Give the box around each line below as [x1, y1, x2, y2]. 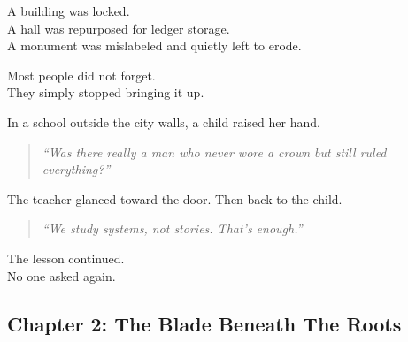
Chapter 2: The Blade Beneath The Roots [7, 309, 402, 337]
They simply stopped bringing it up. [7, 83, 204, 102]
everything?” [42, 160, 111, 179]
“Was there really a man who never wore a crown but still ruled [42, 142, 387, 161]
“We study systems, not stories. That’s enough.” [42, 219, 303, 238]
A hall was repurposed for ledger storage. [7, 19, 230, 37]
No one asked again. [7, 266, 116, 285]
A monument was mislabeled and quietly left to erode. [7, 36, 302, 55]
